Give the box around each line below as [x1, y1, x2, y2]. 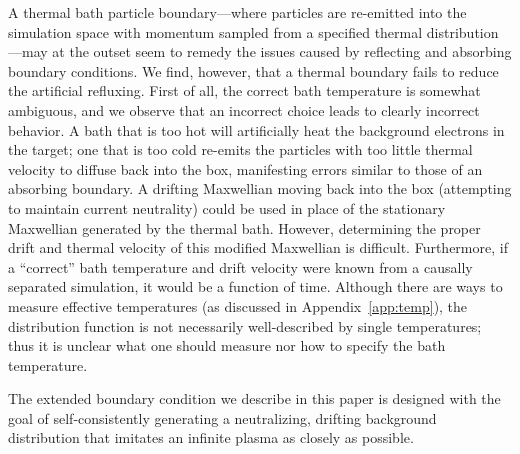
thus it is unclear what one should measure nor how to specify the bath [8, 335, 446, 356]
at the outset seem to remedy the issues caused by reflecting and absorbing [52, 41, 512, 62]
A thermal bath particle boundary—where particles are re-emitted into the [8, 2, 467, 22]
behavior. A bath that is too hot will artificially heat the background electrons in [8, 119, 505, 140]
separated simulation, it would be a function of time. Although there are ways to [8, 276, 503, 297]
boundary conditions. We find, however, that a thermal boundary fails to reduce [8, 60, 499, 81]
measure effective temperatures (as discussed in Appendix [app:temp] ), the [8, 295, 468, 316]
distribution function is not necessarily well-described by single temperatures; [8, 315, 482, 336]
